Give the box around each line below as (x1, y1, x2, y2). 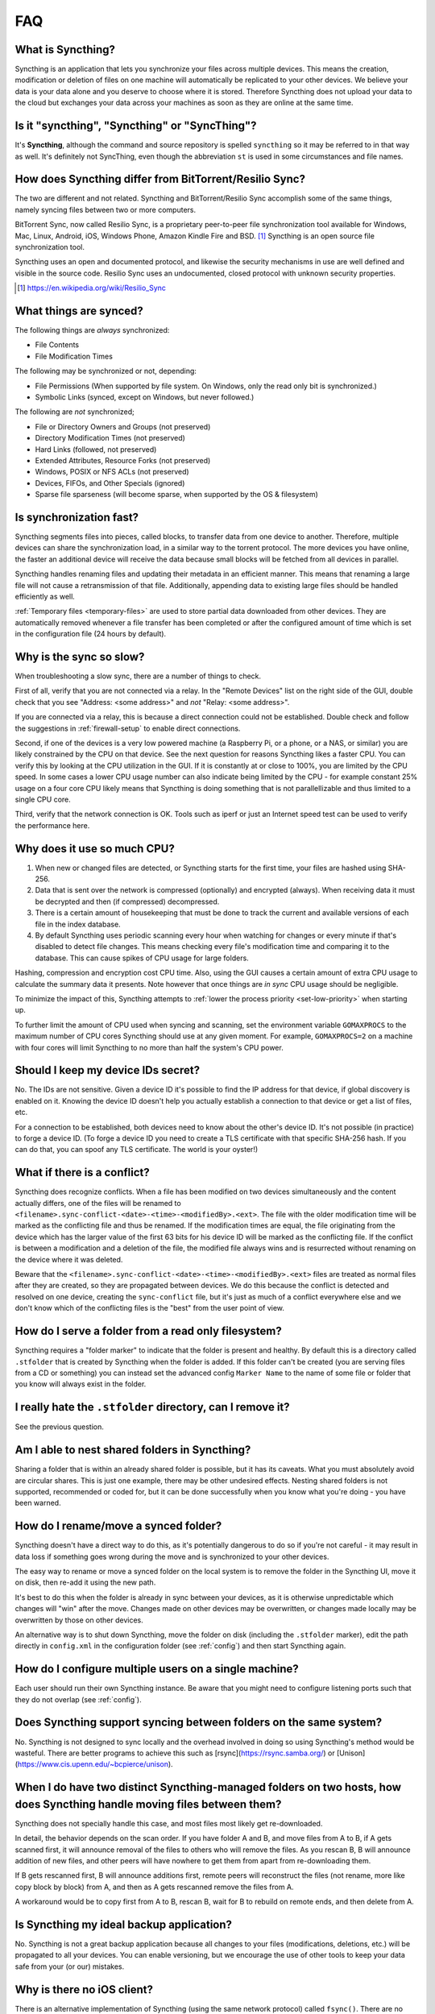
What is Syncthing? (14, 43, 116, 56)
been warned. (14, 1498, 61, 1508)
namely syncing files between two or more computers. (14, 205, 197, 214)
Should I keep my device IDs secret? (14, 1063, 201, 1077)
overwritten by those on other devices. (14, 1615, 144, 1625)
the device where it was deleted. (14, 1254, 123, 1264)
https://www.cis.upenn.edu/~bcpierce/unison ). (17, 1759, 173, 1769)
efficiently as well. (14, 592, 76, 602)
